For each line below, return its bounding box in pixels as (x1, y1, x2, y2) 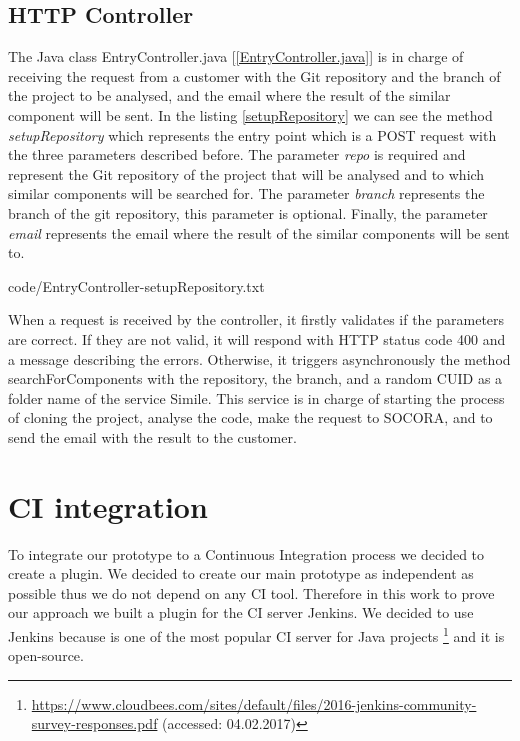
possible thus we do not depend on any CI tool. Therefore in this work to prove (8, 582, 495, 603)
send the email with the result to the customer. (8, 426, 297, 447)
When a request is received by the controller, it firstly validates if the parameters (8, 309, 505, 330)
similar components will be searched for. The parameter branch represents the (8, 183, 485, 204)
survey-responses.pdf (31, 713, 158, 734)
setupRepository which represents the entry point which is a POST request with (8, 124, 497, 145)
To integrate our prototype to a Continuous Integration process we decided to (8, 543, 485, 564)
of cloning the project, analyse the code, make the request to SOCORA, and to (8, 407, 493, 428)
